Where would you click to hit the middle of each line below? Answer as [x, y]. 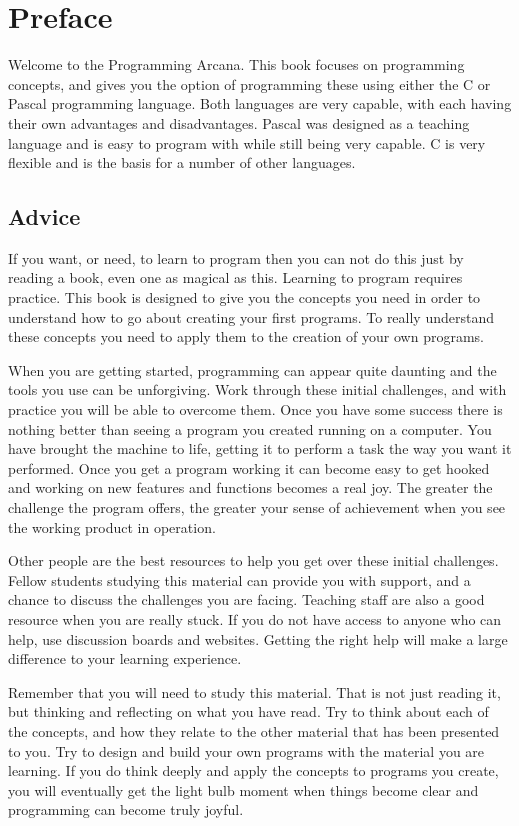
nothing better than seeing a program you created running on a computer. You [250, 428]
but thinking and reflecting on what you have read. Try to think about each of [248, 711]
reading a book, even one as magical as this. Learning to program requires [235, 277]
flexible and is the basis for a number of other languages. [182, 162]
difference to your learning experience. [125, 658]
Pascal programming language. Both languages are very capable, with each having [260, 103]
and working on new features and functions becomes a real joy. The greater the [250, 487]
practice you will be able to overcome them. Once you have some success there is [255, 409]
